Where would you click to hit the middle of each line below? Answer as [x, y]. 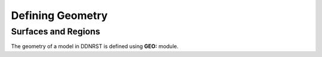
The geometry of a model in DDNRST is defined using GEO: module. [95, 46]
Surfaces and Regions [56, 31]
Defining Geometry [59, 15]
